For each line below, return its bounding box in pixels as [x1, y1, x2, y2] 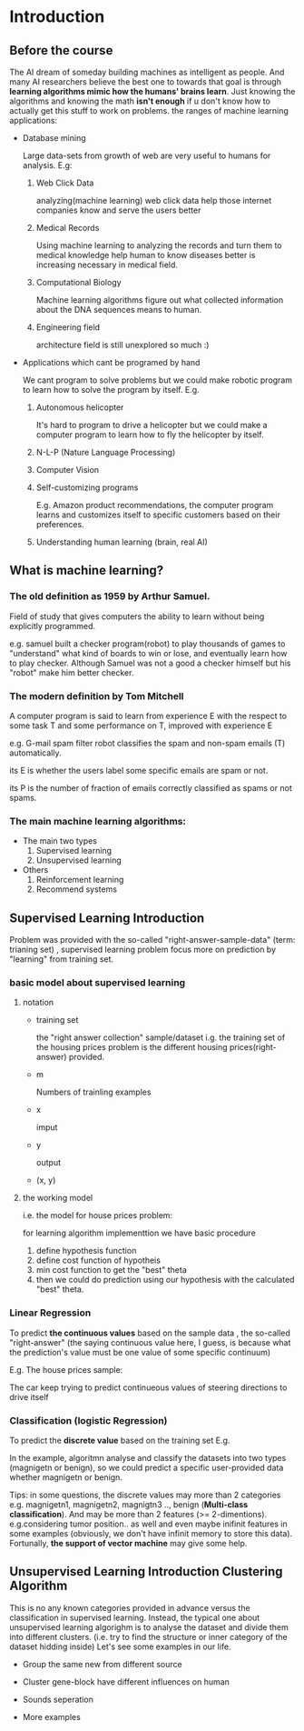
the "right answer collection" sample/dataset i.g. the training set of [35, 1032, 286, 1043]
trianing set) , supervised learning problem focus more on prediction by [9, 944, 277, 956]
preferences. [35, 519, 84, 529]
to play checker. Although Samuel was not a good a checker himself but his [9, 657, 291, 668]
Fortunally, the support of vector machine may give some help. [9, 1537, 248, 1548]
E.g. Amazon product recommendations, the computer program [35, 500, 274, 510]
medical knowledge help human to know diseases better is [35, 250, 256, 260]
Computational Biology [35, 277, 122, 287]
